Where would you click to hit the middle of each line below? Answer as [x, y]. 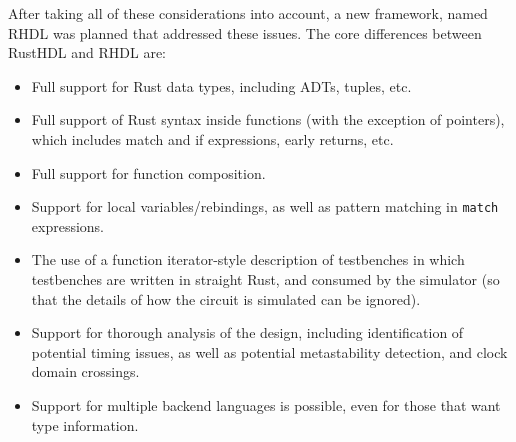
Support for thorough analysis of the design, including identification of [247, 332]
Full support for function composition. [148, 172]
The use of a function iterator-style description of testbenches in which [248, 259]
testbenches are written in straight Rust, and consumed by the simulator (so [265, 279]
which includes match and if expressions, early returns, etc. [212, 138]
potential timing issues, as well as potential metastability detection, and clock [269, 351]
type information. [85, 424]
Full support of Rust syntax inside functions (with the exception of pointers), [268, 119]
